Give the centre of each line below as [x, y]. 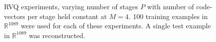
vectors [15, 16]
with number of [171, 6]
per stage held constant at [67, 16]
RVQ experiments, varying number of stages [71, 6]
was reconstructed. [57, 35]
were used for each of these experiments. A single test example [116, 26]
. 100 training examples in [168, 16]
